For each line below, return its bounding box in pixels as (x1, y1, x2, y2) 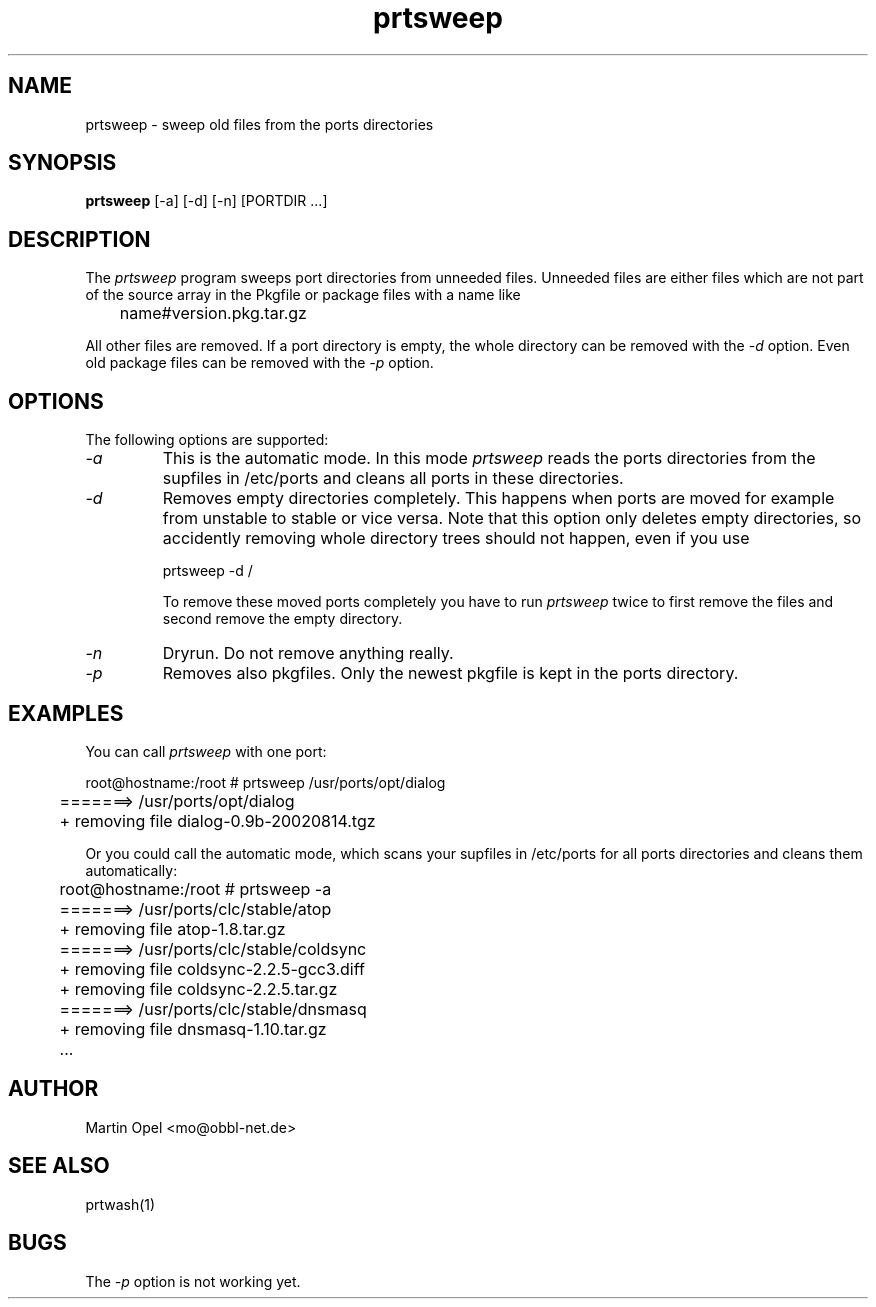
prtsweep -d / (162, 562, 253, 580)
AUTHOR (8, 1076, 99, 1102)
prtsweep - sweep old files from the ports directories (85, 115, 434, 133)
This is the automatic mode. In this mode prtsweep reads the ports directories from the (162, 448, 816, 469)
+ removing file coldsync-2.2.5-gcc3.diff (59, 958, 365, 979)
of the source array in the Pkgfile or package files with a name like (85, 286, 521, 304)
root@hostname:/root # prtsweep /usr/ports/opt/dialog (85, 773, 446, 791)
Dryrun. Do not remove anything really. (162, 643, 454, 664)
